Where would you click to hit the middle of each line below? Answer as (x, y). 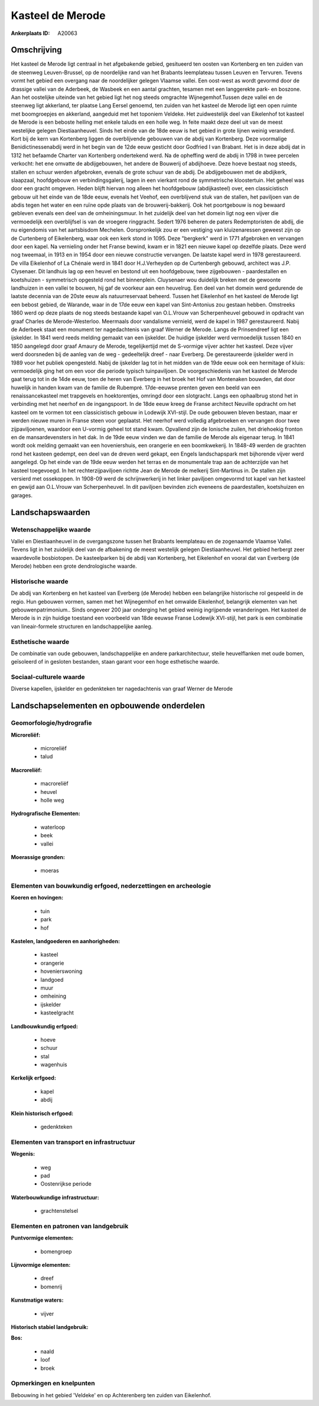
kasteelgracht (57, 1013)
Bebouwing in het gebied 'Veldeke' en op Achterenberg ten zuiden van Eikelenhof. (111, 1395)
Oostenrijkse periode (66, 1184)
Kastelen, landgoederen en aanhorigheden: (66, 941)
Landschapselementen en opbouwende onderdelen (108, 706)
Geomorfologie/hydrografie (51, 723)
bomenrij (51, 1286)
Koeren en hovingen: (37, 898)
